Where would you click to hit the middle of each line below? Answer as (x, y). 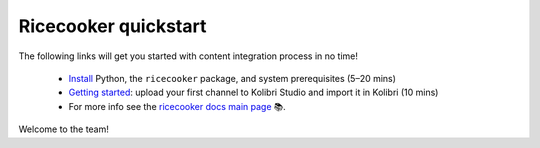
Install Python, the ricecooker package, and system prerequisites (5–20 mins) (232, 78)
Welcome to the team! (64, 129)
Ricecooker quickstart (112, 26)
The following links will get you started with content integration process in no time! (188, 56)
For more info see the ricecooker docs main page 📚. (177, 106)
